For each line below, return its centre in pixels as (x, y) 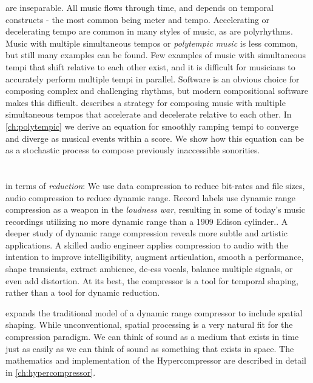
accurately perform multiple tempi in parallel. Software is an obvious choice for (153, 78)
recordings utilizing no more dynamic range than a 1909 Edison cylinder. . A (147, 221)
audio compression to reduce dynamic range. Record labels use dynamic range (150, 197)
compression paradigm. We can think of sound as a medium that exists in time (152, 337)
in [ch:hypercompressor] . (51, 372)
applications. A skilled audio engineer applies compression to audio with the (147, 245)
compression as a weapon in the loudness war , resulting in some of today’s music (156, 209)
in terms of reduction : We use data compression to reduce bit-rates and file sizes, (155, 185)
